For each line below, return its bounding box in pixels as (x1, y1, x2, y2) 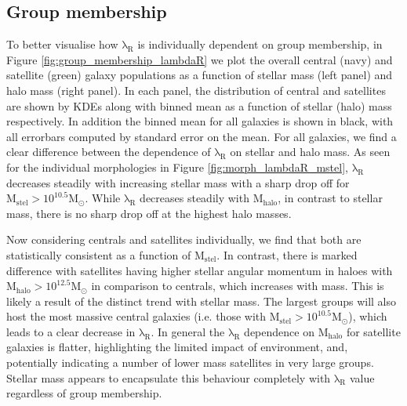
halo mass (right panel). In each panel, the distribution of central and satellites (6, 82, 386, 98)
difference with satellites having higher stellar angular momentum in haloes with (6, 262, 393, 278)
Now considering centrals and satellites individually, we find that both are (6, 231, 362, 248)
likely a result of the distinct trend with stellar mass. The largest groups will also (6, 292, 397, 309)
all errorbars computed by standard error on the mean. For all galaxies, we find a (6, 128, 397, 144)
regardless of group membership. (6, 385, 162, 401)
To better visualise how (6, 36, 118, 53)
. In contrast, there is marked (216, 246, 358, 263)
